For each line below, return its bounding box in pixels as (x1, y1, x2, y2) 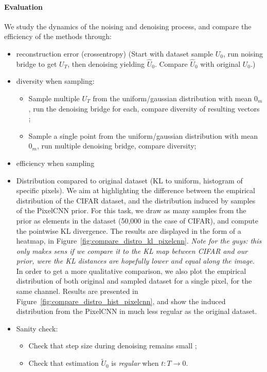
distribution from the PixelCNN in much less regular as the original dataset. (16, 306, 257, 317)
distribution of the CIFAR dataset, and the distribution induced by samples (16, 195, 256, 206)
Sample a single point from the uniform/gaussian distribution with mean (28, 130, 258, 141)
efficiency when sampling (16, 157, 95, 168)
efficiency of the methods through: (4, 31, 112, 42)
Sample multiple (28, 92, 80, 103)
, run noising (223, 48, 263, 59)
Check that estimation (28, 358, 99, 368)
